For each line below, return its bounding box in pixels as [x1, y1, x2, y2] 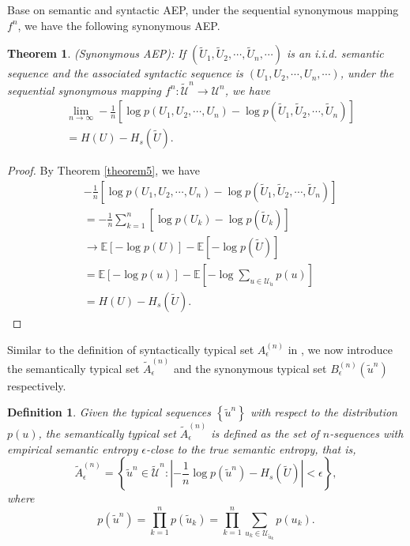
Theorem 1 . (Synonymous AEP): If [7, 45, 186, 62]
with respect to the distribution [250, 404, 397, 420]
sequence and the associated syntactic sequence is [7, 65, 243, 81]
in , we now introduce [288, 341, 393, 357]
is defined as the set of [211, 425, 319, 441]
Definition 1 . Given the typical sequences [7, 404, 211, 420]
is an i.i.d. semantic [286, 45, 384, 62]
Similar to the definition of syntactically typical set [7, 341, 254, 357]
